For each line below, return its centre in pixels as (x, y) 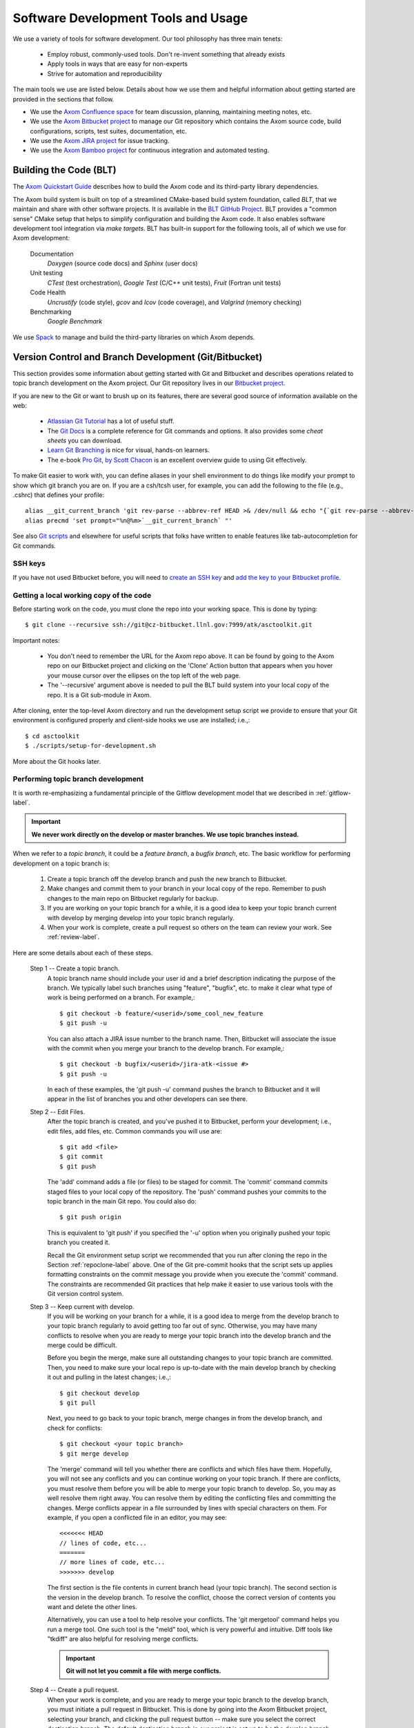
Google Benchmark (75, 321)
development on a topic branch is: (61, 863)
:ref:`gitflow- (333, 793)
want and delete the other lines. (92, 1607)
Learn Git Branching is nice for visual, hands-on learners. (128, 450)
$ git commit (81, 1157)
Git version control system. (86, 1294)
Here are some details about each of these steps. (83, 952)
